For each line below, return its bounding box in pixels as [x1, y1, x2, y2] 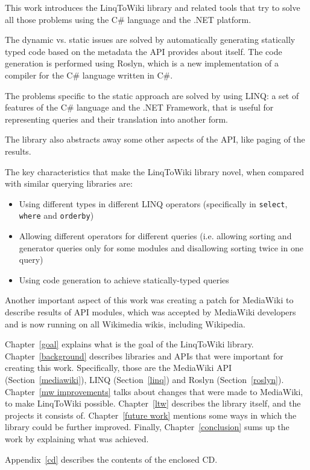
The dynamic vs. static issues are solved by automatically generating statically [5, 33, 296, 46]
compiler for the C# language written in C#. [5, 68, 173, 81]
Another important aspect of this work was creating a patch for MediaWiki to [5, 294, 294, 306]
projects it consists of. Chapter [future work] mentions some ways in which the [5, 408, 297, 421]
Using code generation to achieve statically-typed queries [19, 273, 229, 286]
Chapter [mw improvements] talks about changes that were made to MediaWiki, [5, 385, 303, 398]
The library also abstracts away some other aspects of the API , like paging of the [5, 133, 305, 146]
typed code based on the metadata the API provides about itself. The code [5, 45, 282, 57]
